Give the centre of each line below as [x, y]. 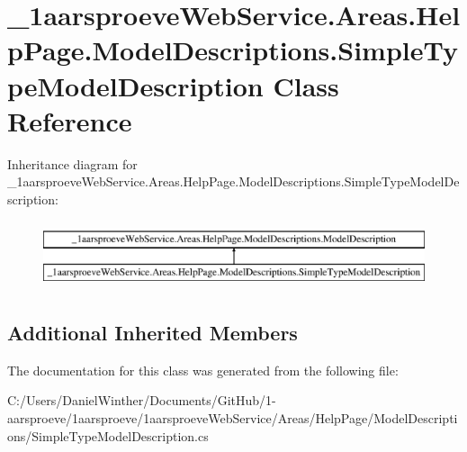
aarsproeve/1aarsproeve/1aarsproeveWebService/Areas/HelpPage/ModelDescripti [233, 418]
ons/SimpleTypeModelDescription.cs [108, 435]
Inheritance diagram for [72, 163]
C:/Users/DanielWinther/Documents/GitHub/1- [142, 400]
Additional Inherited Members [153, 333]
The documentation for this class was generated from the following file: [203, 370]
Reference [70, 120]
